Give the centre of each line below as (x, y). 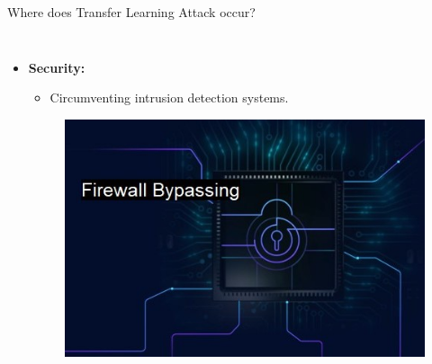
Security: (57, 67)
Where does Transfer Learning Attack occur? (131, 12)
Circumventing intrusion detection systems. (169, 98)
